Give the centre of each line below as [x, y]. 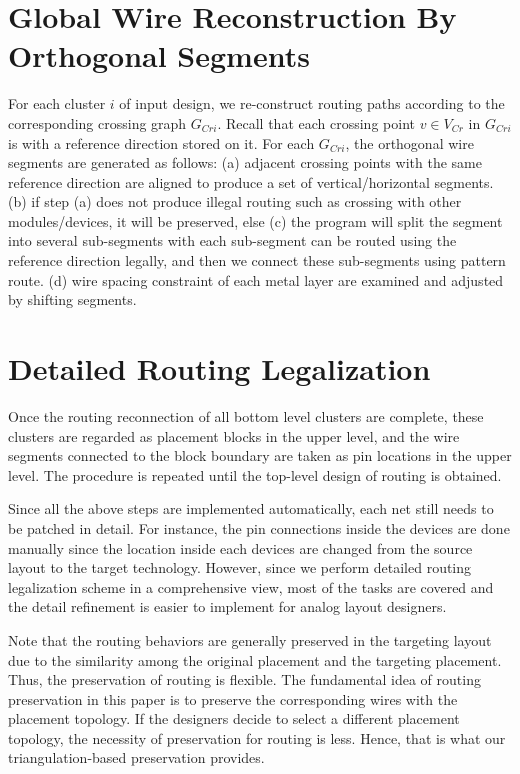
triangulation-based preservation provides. [136, 757]
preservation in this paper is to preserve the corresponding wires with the [233, 698]
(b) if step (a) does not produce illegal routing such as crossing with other [235, 201]
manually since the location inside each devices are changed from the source [240, 547]
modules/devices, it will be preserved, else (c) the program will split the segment [255, 220]
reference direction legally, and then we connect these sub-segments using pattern [257, 260]
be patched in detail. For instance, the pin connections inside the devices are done [259, 527]
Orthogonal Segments [159, 55]
